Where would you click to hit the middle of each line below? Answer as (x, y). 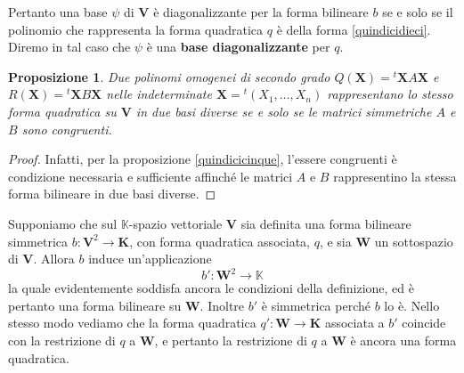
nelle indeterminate (159, 94)
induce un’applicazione (150, 259)
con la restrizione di (62, 340)
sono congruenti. (67, 129)
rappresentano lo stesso (390, 94)
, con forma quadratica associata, (220, 241)
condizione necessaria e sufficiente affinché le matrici (151, 176)
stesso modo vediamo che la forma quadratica (132, 323)
